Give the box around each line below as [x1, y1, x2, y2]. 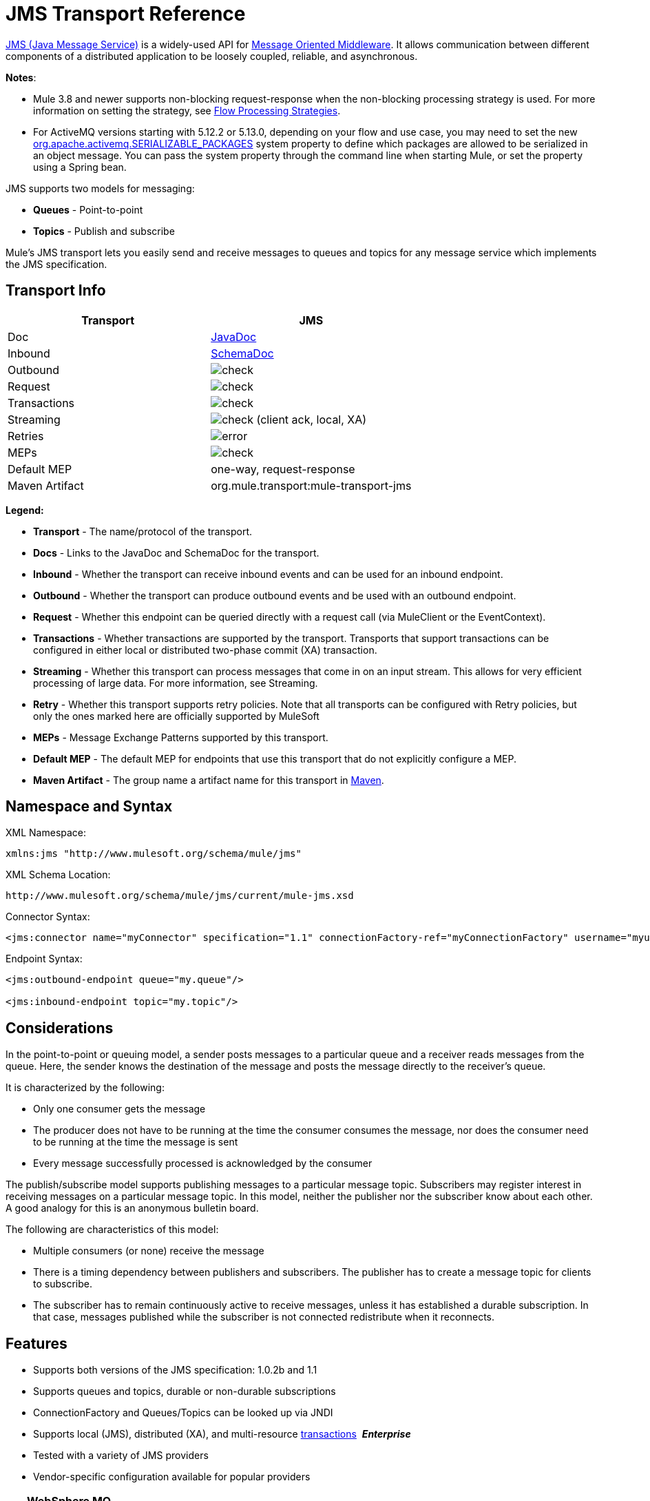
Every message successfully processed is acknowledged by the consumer [33, 1157, 373, 1170]
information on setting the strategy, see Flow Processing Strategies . [33, 104, 341, 116]
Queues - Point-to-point [33, 203, 143, 216]
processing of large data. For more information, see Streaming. [33, 676, 318, 689]
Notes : [6, 71, 36, 83]
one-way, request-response [211, 462, 355, 476]
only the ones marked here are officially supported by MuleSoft [33, 710, 319, 722]
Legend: [6, 504, 44, 516]
